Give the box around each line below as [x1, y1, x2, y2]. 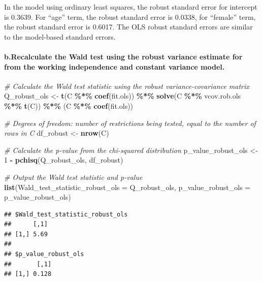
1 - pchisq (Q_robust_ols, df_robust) [4, 154, 123, 165]
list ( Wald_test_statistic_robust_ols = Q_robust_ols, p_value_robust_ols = [4, 181, 251, 192]
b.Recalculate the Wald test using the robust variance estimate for [4, 51, 243, 61]
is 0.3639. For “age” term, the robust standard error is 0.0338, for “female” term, [4, 11, 256, 22]
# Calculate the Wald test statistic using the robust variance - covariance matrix [4, 80, 249, 91]
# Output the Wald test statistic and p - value [4, 171, 143, 182]
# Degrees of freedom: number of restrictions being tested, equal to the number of [4, 117, 256, 128]
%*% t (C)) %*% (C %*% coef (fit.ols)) [4, 100, 134, 111]
